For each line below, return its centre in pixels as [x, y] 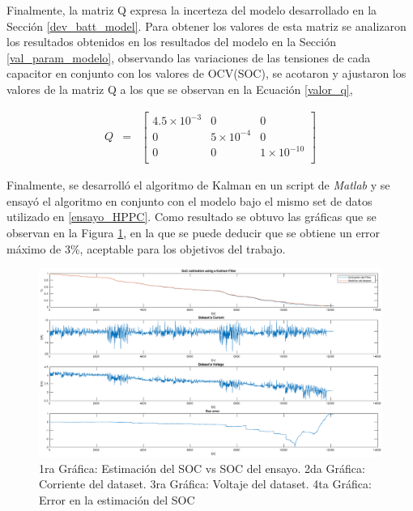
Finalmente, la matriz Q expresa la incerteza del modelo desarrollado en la [192, 10]
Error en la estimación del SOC [117, 500]
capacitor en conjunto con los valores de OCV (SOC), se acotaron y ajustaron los [206, 73]
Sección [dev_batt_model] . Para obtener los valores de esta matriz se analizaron [206, 26]
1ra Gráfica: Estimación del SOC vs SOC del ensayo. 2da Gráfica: [202, 468]
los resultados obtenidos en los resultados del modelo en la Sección [171, 42]
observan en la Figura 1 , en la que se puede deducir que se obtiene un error [194, 232]
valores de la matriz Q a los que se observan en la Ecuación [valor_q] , [180, 89]
